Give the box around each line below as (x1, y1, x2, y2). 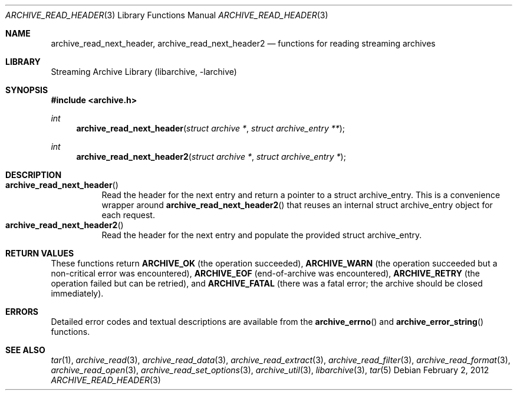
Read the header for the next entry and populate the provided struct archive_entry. (101, 230, 422, 240)
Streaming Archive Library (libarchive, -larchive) (51, 67, 237, 77)
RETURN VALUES (5, 248, 74, 258)
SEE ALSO (5, 345, 45, 355)
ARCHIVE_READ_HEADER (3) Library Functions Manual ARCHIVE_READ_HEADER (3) (5, 10, 328, 20)
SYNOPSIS (5, 85, 48, 95)
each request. (101, 210, 155, 220)
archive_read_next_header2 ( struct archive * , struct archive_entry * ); (76, 152, 346, 162)
